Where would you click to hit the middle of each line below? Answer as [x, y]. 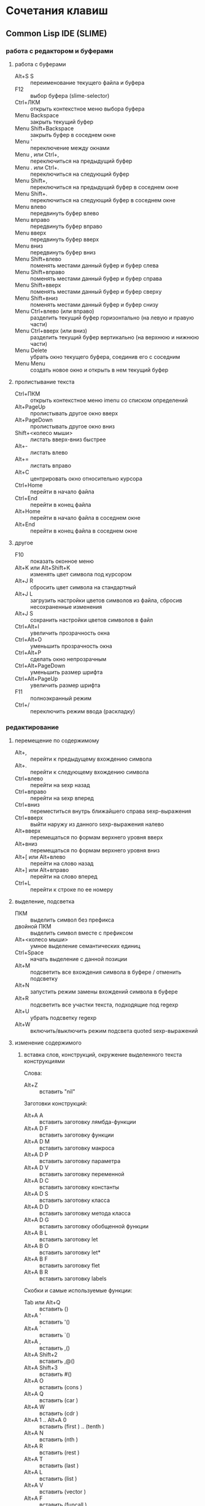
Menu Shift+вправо [40, 272]
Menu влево [30, 206]
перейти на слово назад [62, 863]
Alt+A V [33, 1485]
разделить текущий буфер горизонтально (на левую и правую [112, 318]
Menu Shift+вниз [36, 298]
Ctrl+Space [29, 952]
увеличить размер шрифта [65, 685]
